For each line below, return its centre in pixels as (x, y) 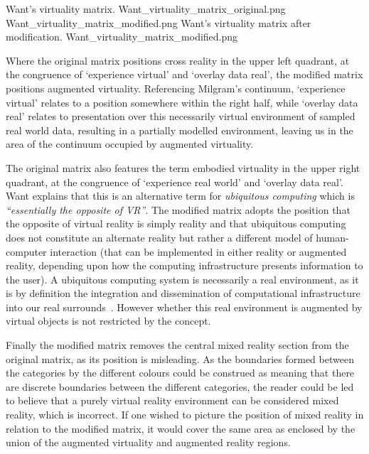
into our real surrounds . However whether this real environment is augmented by (184, 307)
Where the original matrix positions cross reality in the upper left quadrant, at (178, 60)
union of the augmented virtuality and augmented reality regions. (148, 442)
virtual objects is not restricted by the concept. (108, 321)
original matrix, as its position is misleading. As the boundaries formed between (180, 358)
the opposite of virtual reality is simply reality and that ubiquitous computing (176, 223)
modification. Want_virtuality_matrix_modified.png (122, 37)
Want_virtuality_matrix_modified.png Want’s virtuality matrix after (159, 22)
